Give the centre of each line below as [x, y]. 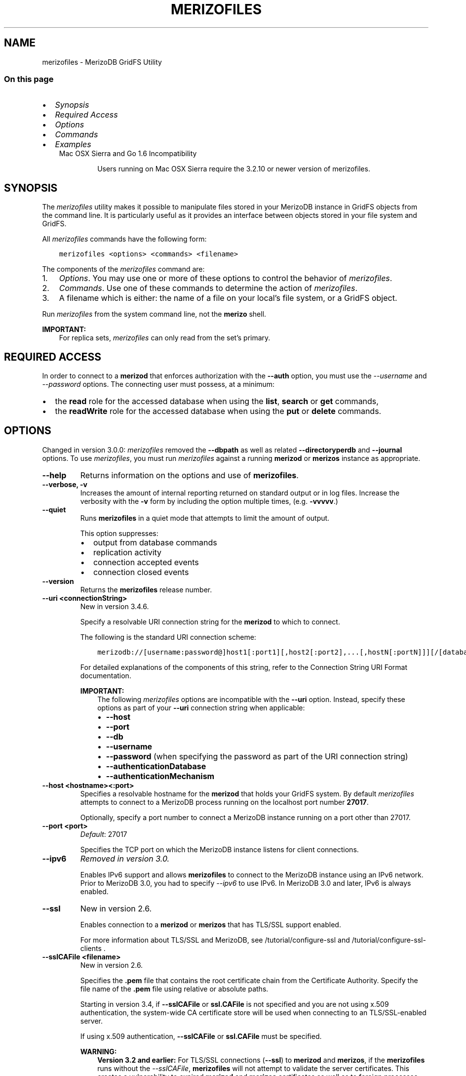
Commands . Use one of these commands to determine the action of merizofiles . [208, 288]
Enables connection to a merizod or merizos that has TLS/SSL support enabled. [211, 924]
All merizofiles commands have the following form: [124, 239]
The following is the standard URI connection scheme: [168, 637]
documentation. [106, 675]
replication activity [127, 552]
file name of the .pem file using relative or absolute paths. [174, 989]
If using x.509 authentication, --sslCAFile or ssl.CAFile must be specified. [201, 1036]
